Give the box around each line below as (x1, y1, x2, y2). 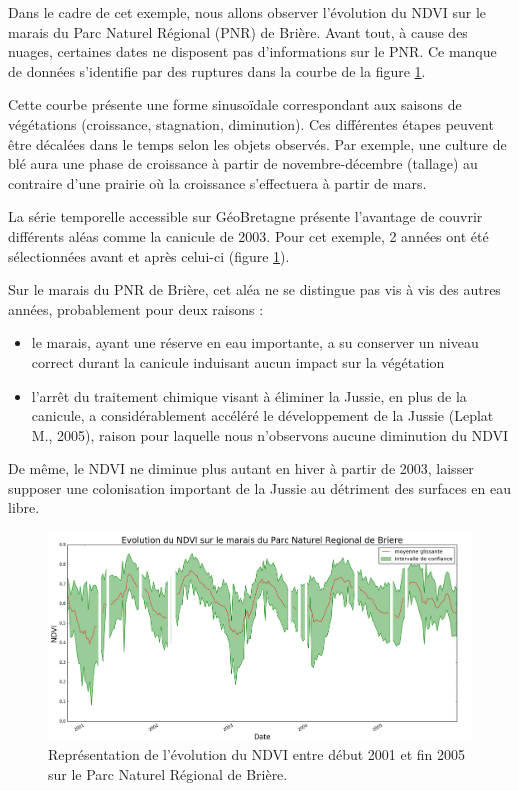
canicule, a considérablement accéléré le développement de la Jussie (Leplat (31, 405, 494, 426)
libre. (8, 497, 40, 518)
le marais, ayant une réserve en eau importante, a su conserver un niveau (31, 332, 479, 353)
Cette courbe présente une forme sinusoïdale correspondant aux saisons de (8, 94, 462, 115)
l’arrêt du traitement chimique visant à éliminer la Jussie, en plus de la (31, 385, 467, 406)
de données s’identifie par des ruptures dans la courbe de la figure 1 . (8, 60, 426, 81)
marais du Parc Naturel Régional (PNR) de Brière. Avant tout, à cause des (8, 21, 468, 42)
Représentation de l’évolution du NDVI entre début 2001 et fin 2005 (48, 744, 466, 765)
